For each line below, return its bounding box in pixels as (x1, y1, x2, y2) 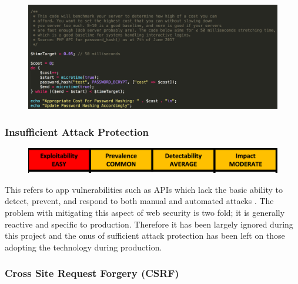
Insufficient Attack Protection (5, 124, 149, 139)
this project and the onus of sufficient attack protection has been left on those (5, 229, 285, 242)
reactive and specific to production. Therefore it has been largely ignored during (5, 218, 293, 230)
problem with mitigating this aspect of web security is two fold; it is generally (5, 206, 285, 219)
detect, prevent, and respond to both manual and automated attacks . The (5, 195, 274, 207)
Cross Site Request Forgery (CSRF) (5, 266, 179, 280)
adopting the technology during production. (5, 240, 162, 253)
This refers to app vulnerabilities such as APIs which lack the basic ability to (5, 183, 283, 195)
